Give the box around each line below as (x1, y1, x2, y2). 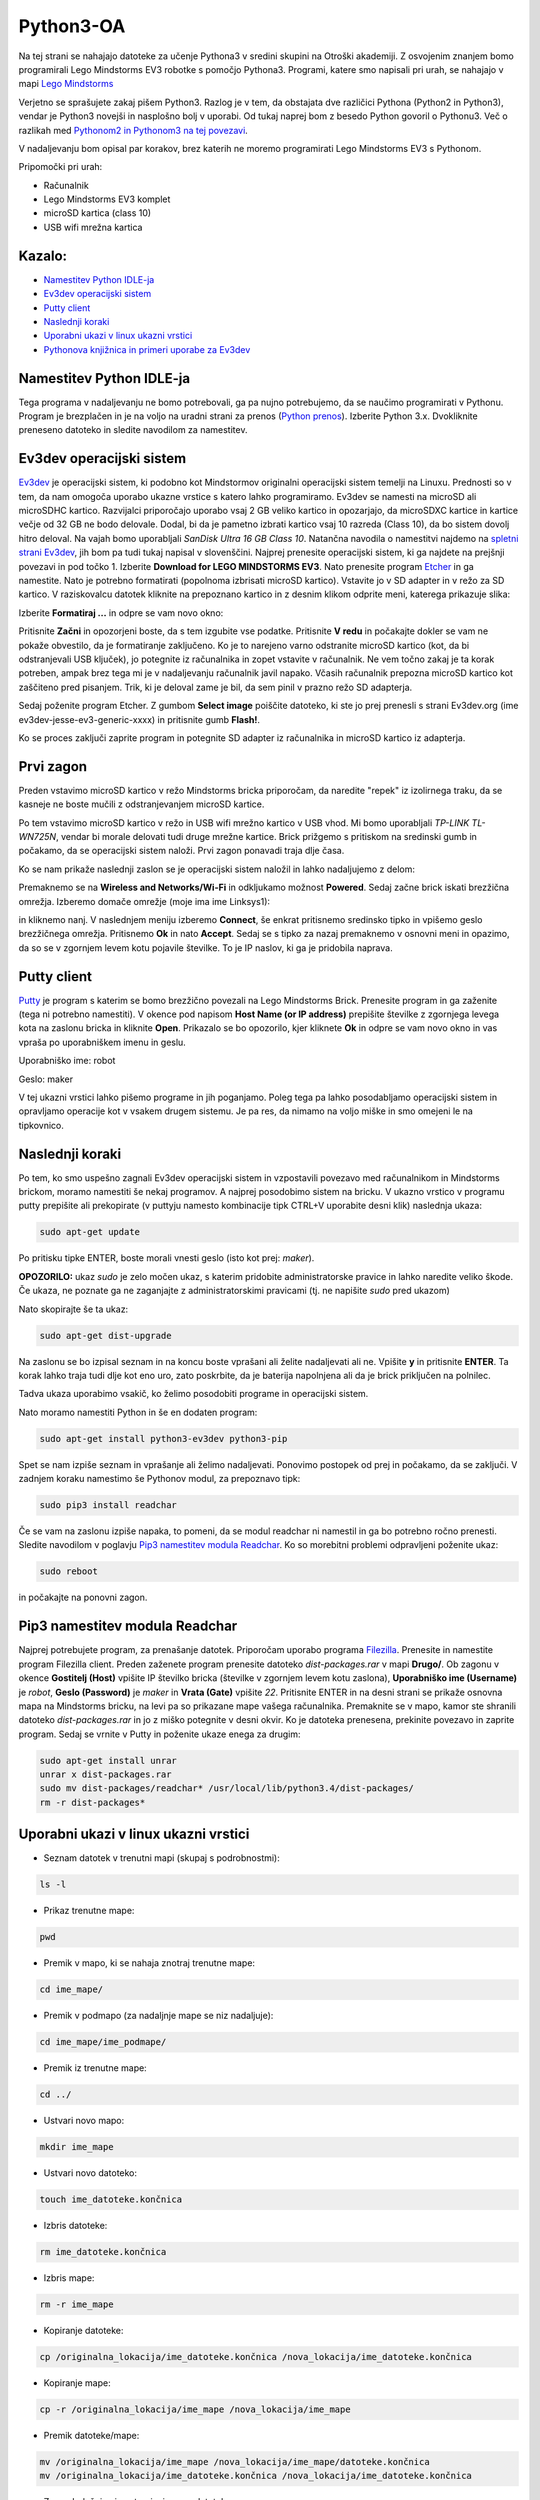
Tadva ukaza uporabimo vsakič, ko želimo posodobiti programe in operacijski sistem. (18, 1388, 369, 1400)
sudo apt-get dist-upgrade (39, 1330, 172, 1341)
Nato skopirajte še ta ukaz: (18, 1303, 129, 1315)
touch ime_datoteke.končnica (39, 2194, 183, 2205)
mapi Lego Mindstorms (18, 78, 114, 90)
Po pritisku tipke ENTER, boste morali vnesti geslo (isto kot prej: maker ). (18, 1252, 315, 1264)
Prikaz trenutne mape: (43, 1905, 135, 1917)
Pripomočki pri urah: (18, 161, 103, 173)
